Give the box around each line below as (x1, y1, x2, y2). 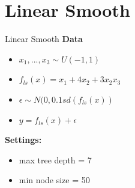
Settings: (5, 133, 42, 146)
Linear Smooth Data (5, 32, 83, 45)
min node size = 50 (19, 174, 90, 186)
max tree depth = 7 (19, 153, 92, 166)
